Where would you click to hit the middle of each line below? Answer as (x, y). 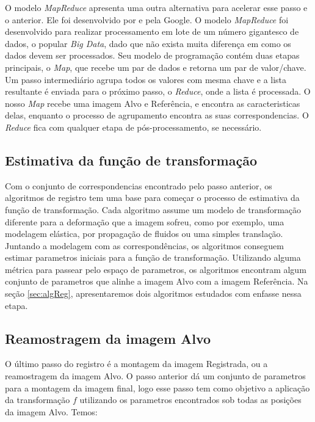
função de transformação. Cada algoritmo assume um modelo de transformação (153, 209)
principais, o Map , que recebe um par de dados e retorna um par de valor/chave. (156, 67)
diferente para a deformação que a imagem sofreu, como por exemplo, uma (145, 221)
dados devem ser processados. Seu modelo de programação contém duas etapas (152, 55)
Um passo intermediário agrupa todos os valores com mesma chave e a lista (146, 79)
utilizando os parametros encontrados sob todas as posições (190, 400)
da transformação (38, 400)
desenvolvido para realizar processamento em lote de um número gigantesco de (152, 31)
